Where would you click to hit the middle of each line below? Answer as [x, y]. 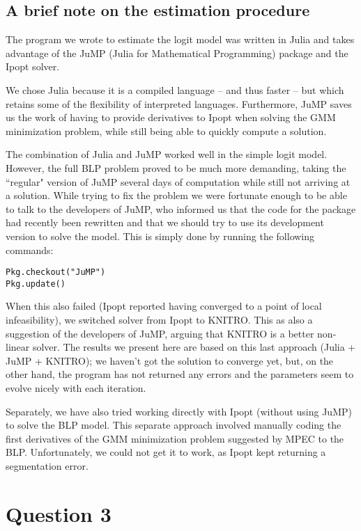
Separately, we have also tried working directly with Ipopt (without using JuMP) [179, 411]
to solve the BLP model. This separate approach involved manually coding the [174, 425]
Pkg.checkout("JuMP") [56, 272]
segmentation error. [47, 465]
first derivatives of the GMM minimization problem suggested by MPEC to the [175, 438]
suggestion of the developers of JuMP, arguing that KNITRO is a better [160, 333]
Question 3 [59, 513]
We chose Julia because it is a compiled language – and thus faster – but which [175, 89]
